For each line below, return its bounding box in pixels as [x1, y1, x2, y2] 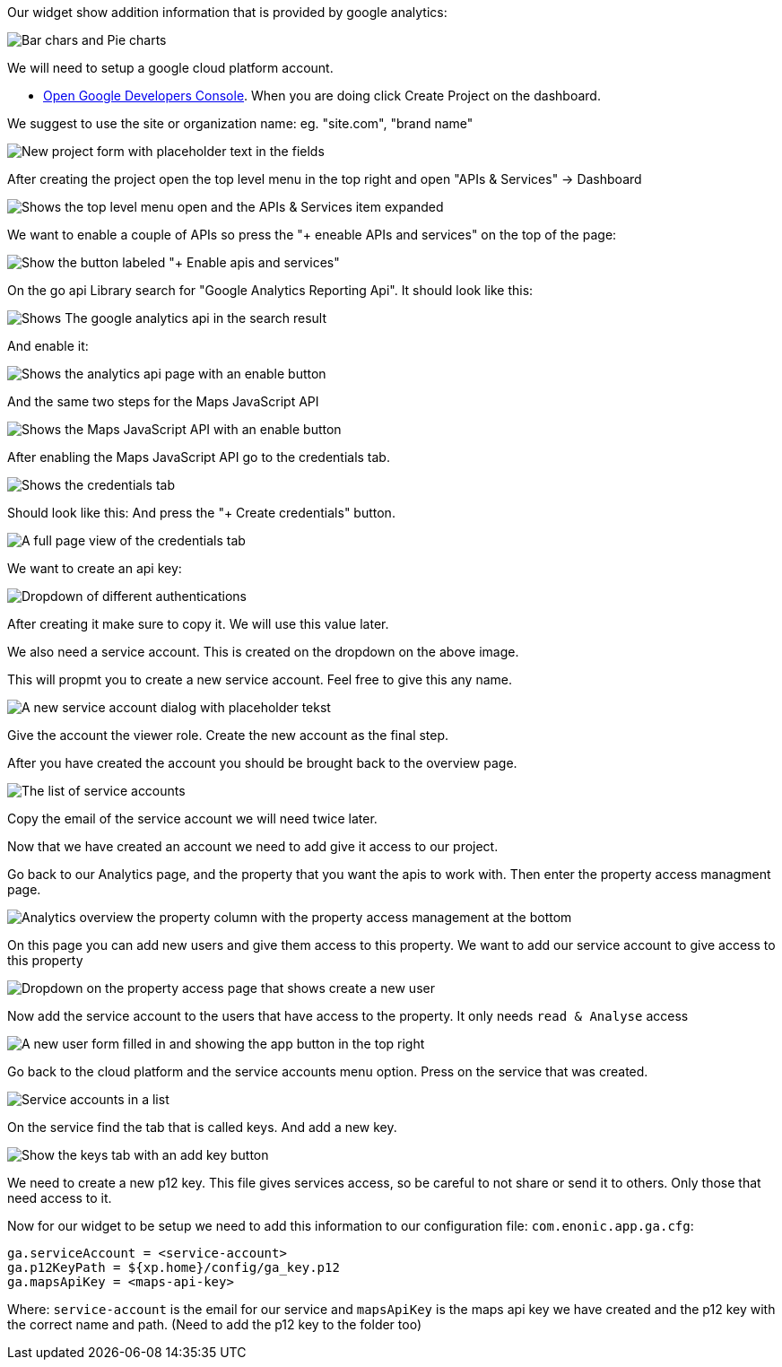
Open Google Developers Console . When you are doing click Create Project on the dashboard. [43, 88, 601, 103]
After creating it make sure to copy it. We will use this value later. [7, 616, 389, 631]
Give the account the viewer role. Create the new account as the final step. [7, 727, 449, 743]
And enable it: [7, 338, 89, 353]
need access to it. [7, 1190, 112, 1206]
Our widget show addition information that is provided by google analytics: [7, 4, 447, 20]
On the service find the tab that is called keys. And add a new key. [7, 1119, 397, 1135]
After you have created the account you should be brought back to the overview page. [7, 755, 517, 771]
